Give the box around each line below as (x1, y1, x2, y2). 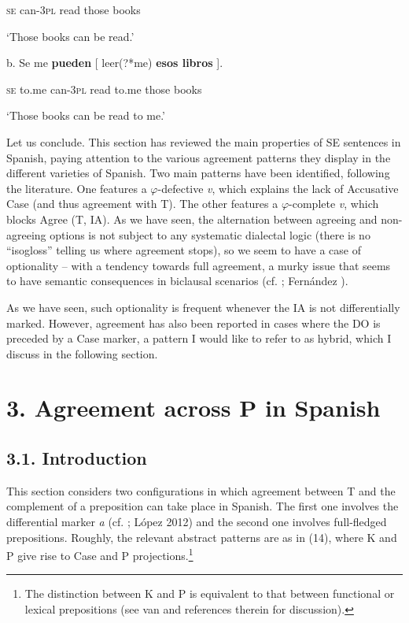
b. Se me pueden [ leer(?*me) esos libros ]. (6, 54, 223, 71)
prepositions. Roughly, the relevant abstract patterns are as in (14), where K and (6, 528, 397, 545)
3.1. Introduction (6, 446, 147, 470)
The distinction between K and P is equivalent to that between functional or (24, 585, 395, 602)
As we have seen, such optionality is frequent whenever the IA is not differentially (6, 299, 400, 315)
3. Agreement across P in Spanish (6, 391, 381, 424)
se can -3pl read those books (6, 2, 141, 17)
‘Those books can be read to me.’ (6, 107, 166, 124)
